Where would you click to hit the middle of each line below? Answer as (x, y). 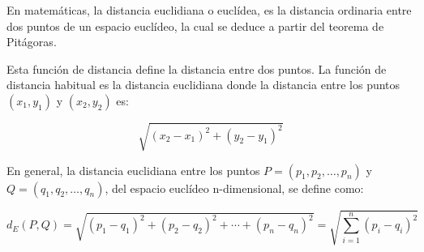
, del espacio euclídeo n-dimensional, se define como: (234, 188)
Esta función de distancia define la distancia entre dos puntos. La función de (197, 68)
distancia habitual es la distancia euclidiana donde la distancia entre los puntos (203, 85)
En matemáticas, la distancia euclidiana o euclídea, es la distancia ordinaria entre (209, 10)
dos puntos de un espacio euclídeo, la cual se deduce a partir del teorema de (195, 26)
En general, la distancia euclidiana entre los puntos (133, 170)
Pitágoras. (32, 42)
